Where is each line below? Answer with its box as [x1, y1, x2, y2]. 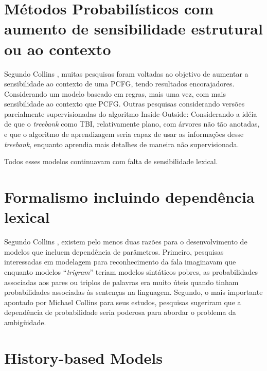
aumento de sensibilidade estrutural [4, 18, 263, 39]
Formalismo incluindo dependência [4, 186, 255, 207]
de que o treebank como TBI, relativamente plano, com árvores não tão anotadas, [4, 118, 260, 129]
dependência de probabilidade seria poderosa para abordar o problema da [4, 307, 236, 317]
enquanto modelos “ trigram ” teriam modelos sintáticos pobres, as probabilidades [4, 266, 258, 277]
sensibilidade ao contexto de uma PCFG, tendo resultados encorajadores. [4, 78, 235, 89]
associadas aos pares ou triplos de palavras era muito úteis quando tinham [4, 276, 239, 287]
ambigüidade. [4, 316, 46, 327]
